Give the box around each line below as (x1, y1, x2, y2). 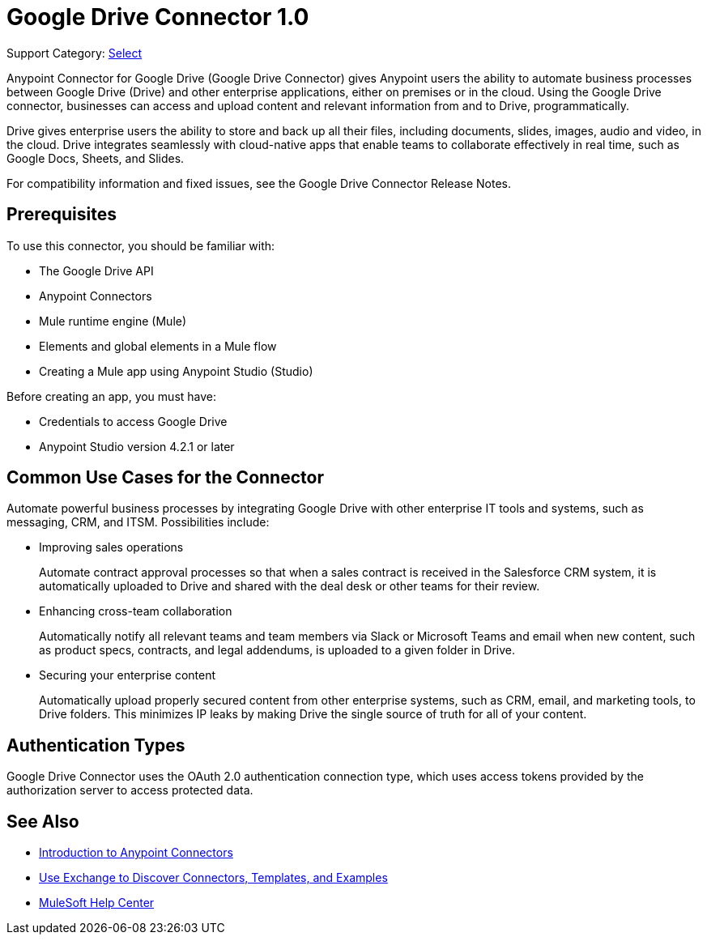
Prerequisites (6, 204, 117, 225)
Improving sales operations (39, 540, 184, 555)
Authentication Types (6, 734, 185, 756)
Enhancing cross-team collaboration (39, 604, 232, 619)
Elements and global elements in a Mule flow (39, 339, 277, 353)
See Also (6, 811, 79, 832)
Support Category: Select (6, 45, 143, 60)
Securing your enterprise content (39, 668, 215, 683)
